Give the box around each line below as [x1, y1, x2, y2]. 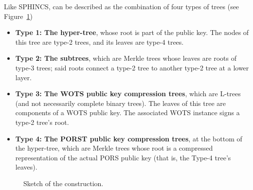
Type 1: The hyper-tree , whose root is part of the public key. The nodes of [15, 27, 249, 37]
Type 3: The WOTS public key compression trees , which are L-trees [15, 88, 241, 99]
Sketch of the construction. [23, 178, 104, 188]
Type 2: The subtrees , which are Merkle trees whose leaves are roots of [15, 53, 236, 63]
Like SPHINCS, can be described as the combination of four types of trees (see [4, 1, 239, 11]
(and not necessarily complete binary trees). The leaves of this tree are [15, 98, 226, 108]
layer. [15, 72, 32, 82]
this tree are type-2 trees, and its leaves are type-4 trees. [15, 36, 184, 47]
